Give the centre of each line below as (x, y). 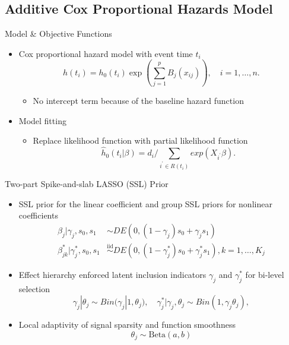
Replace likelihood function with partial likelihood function (140, 140)
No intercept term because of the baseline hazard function (138, 101)
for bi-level (265, 274)
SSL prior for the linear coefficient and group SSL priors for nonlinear (145, 203)
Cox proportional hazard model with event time (106, 53)
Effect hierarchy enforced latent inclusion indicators (112, 274)
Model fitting (42, 120)
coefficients (38, 215)
